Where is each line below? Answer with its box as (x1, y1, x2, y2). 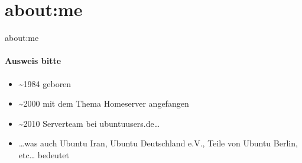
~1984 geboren (18, 77, 72, 90)
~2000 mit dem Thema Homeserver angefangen (18, 97, 189, 110)
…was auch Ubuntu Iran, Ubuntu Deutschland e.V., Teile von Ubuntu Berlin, (18, 137, 298, 149)
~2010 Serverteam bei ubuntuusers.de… (18, 117, 160, 129)
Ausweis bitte (5, 55, 61, 67)
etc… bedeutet (18, 148, 70, 161)
